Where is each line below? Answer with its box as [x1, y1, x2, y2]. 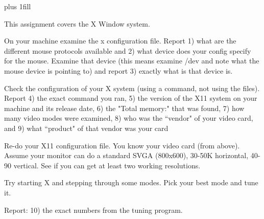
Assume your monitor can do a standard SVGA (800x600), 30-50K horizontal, [4, 150, 249, 161]
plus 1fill [4, 1, 31, 11]
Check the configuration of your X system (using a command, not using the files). [4, 82, 260, 93]
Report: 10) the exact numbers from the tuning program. [4, 204, 183, 215]
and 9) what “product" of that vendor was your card [4, 122, 169, 133]
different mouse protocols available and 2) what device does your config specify [4, 45, 251, 56]
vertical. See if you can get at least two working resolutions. [13, 160, 201, 170]
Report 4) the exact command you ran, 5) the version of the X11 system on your [4, 93, 257, 103]
